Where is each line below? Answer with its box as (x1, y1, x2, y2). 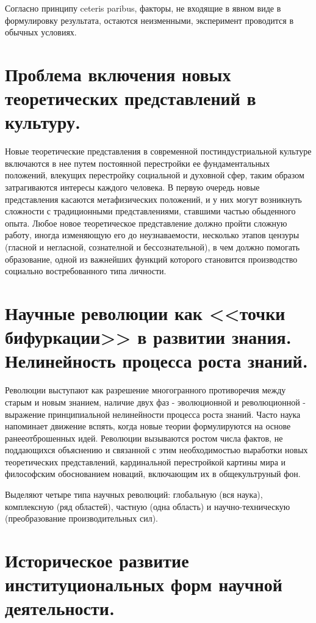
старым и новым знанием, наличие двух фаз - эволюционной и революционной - (5, 395, 306, 408)
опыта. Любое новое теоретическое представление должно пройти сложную (5, 216, 287, 229)
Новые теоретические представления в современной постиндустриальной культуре (5, 145, 312, 158)
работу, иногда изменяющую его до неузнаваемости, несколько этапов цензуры (5, 228, 300, 241)
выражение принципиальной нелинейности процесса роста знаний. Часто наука (5, 407, 301, 420)
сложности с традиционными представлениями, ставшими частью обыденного (5, 205, 296, 217)
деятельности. (5, 596, 115, 621)
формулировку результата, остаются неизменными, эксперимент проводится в (5, 13, 293, 26)
